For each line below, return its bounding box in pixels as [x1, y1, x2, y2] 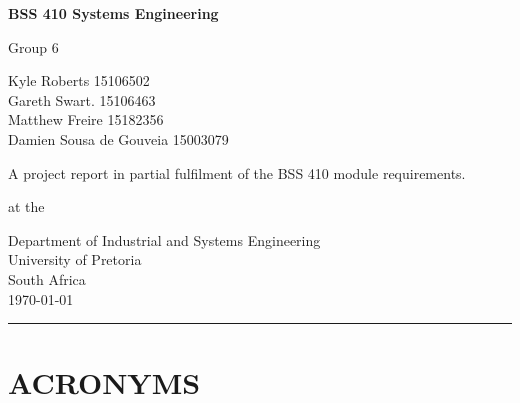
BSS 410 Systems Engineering [8, 3, 219, 23]
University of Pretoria [8, 249, 142, 270]
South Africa [8, 268, 86, 289]
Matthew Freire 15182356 [8, 109, 164, 130]
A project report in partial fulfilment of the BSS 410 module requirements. [8, 162, 466, 183]
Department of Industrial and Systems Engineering [8, 229, 321, 250]
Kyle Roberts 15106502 [8, 70, 150, 91]
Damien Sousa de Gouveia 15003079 [8, 128, 229, 149]
